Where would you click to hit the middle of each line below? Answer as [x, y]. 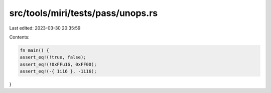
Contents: [19, 37]
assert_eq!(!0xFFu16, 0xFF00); [58, 64]
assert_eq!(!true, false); [53, 57]
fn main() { [35, 50]
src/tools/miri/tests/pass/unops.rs [84, 13]
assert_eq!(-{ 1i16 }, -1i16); [58, 71]
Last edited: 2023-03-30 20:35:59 [45, 28]
